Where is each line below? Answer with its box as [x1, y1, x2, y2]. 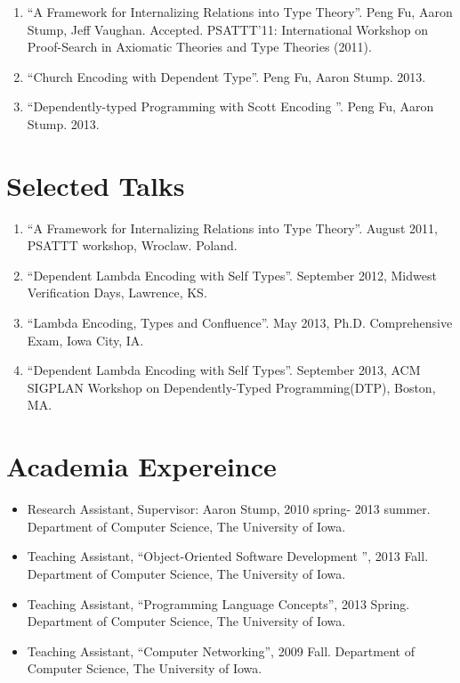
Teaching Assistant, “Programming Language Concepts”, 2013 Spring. [27, 594, 410, 613]
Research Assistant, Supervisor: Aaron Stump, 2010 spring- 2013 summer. [27, 500, 431, 518]
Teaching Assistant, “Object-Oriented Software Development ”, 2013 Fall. [27, 547, 429, 565]
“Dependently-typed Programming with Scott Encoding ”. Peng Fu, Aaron [27, 97, 434, 116]
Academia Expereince [6, 448, 277, 484]
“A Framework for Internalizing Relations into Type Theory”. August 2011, [27, 218, 438, 237]
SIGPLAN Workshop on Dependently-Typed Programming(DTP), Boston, [27, 378, 436, 396]
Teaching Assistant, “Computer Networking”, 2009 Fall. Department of [27, 641, 415, 660]
